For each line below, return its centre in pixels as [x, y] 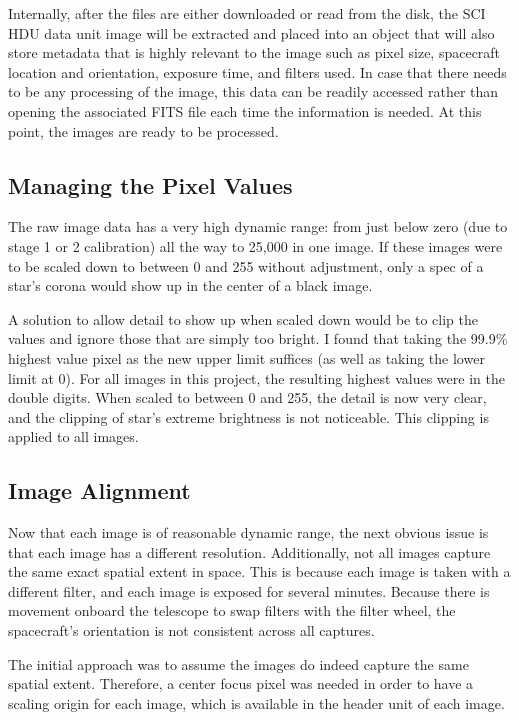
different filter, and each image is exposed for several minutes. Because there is [249, 590]
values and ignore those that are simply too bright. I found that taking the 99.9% [258, 338]
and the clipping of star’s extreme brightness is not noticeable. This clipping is [248, 416]
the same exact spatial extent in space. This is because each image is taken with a [259, 571]
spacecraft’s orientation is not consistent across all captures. [191, 630]
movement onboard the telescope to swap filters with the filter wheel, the [232, 610]
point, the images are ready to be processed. [143, 130]
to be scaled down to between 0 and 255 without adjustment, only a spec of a [246, 265]
